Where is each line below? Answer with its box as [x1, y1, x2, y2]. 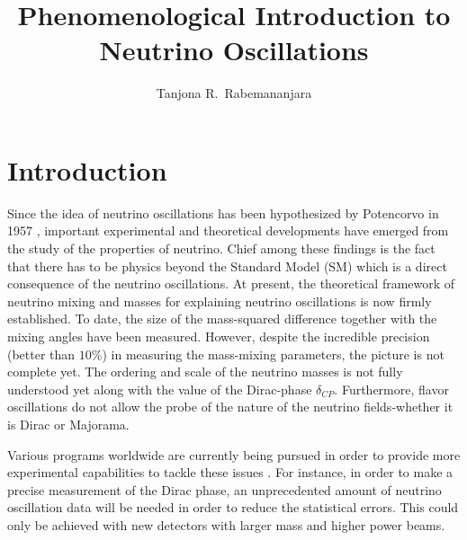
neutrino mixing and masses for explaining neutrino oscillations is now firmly [7, 291, 432, 310]
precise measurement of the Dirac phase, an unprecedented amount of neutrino [7, 480, 442, 499]
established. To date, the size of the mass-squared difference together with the [7, 309, 437, 328]
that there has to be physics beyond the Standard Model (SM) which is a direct [7, 256, 447, 275]
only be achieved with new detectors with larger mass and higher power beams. [7, 515, 445, 534]
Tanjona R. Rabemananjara [156, 84, 312, 102]
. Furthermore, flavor [334, 379, 449, 398]
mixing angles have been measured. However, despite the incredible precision [7, 327, 430, 345]
